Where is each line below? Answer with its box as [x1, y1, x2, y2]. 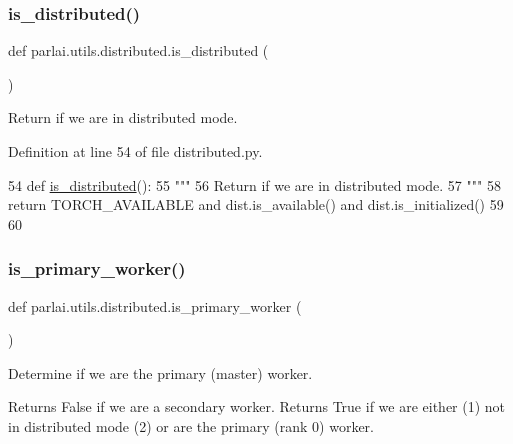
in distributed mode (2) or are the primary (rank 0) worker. [8, 415, 374, 436]
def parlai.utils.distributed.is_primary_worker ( [8, 295, 302, 316]
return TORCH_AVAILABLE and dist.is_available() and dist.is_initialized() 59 [8, 194, 504, 215]
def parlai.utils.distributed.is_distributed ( [8, 40, 269, 61]
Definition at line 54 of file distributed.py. [8, 141, 263, 161]
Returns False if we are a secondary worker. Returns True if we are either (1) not [8, 396, 506, 417]
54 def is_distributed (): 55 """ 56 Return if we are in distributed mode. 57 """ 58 [8, 174, 501, 195]
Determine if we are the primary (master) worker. [8, 362, 313, 383]
